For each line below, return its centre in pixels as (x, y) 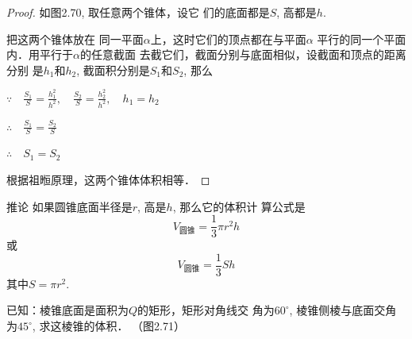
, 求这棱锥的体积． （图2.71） (108, 326)
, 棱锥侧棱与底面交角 (343, 310)
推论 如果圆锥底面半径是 (69, 206)
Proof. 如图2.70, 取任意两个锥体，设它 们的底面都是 (138, 12)
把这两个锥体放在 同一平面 (75, 39)
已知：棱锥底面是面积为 (67, 310)
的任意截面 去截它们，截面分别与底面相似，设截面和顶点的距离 (243, 54)
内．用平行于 (40, 54)
